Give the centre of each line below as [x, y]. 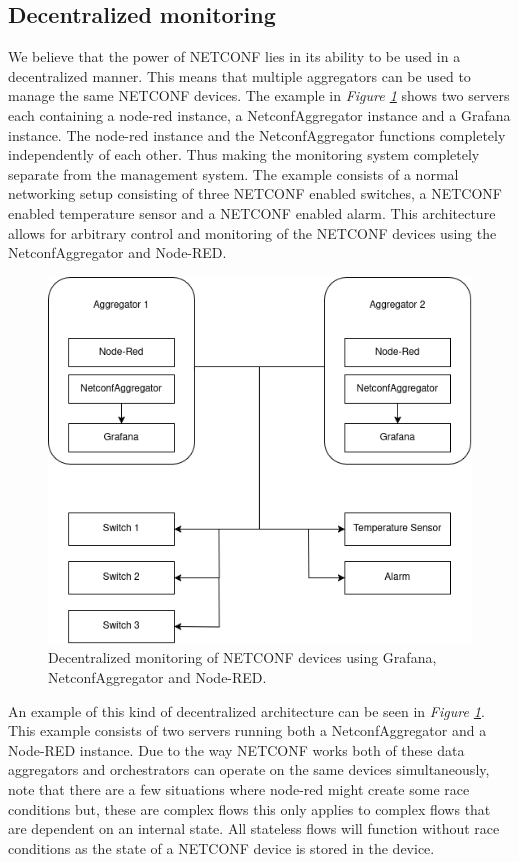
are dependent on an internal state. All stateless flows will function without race [254, 828]
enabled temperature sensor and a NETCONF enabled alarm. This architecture [252, 212]
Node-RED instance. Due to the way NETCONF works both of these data [236, 749]
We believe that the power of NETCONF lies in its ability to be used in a [234, 56]
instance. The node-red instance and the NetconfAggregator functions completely [257, 134]
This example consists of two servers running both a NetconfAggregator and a [247, 730]
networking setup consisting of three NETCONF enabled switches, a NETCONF [255, 193]
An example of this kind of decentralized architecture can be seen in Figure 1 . [246, 710]
